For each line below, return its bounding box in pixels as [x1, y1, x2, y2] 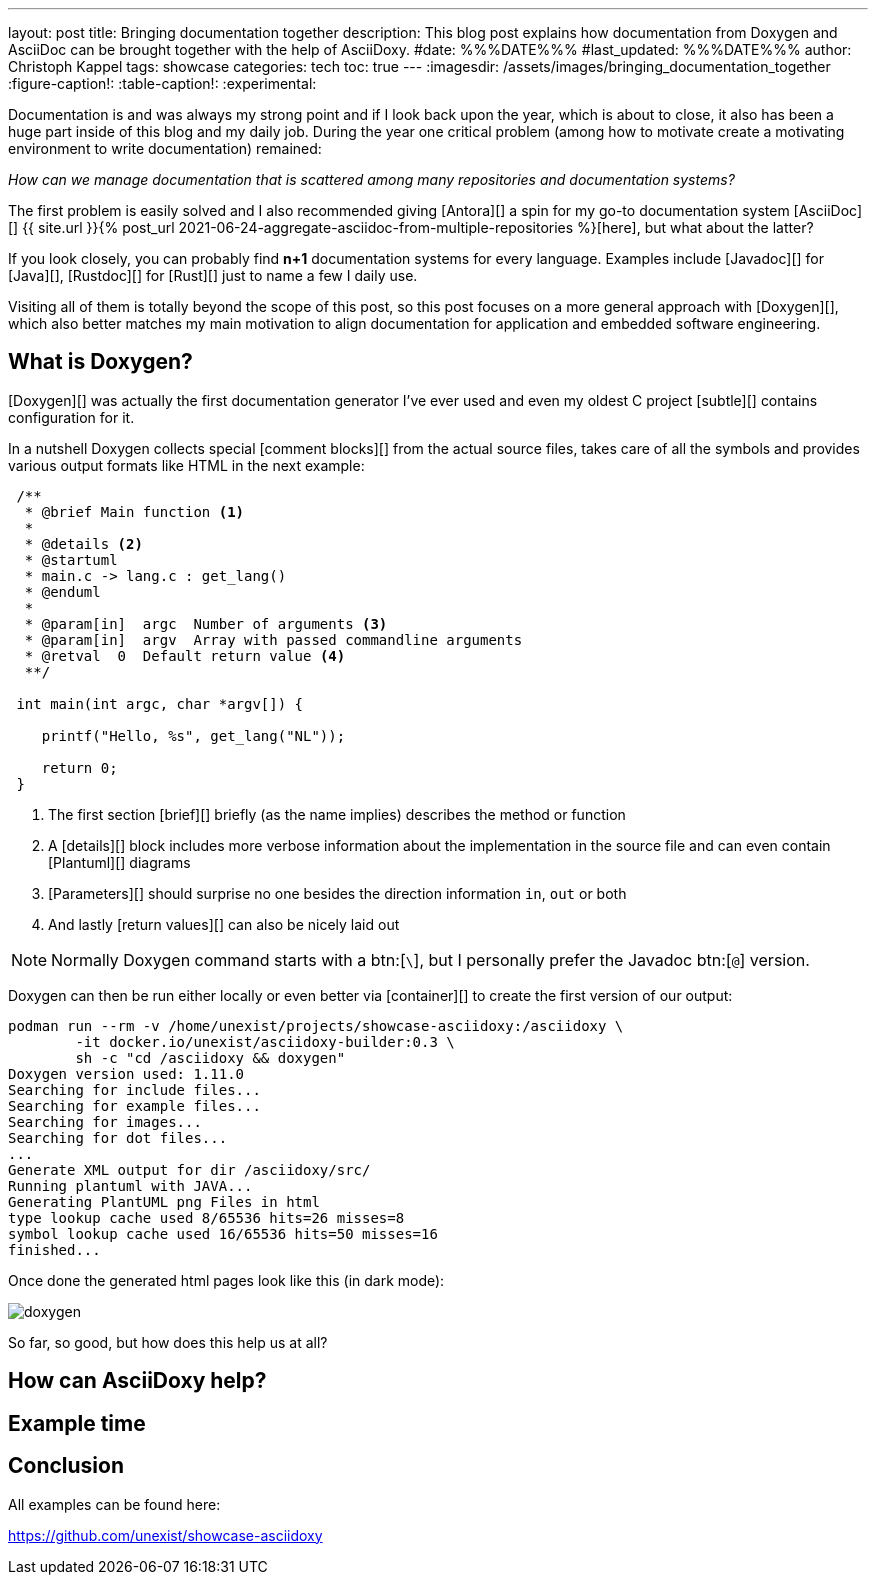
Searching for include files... [8, 1081, 261, 1098]
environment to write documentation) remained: [8, 140, 322, 157]
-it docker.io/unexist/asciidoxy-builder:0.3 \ [75, 1033, 455, 1050]
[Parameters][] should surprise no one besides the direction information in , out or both [48, 884, 627, 902]
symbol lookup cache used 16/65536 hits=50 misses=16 [8, 1225, 438, 1242]
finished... [8, 1241, 101, 1258]
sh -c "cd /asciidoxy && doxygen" [75, 1049, 346, 1066]
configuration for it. [8, 408, 135, 426]
